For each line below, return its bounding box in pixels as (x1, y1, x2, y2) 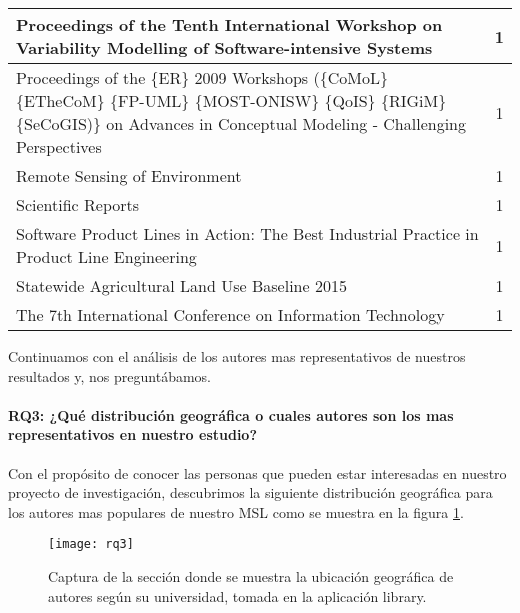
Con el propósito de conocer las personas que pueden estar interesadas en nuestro (8, 462, 507, 483)
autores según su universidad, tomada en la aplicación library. (48, 585, 427, 606)
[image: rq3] (48, 537, 134, 552)
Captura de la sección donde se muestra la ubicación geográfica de (48, 566, 454, 587)
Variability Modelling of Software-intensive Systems (16, 36, 433, 59)
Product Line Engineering (16, 245, 197, 268)
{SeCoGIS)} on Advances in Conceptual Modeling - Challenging (16, 112, 467, 135)
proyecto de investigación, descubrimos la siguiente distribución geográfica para (8, 482, 493, 503)
